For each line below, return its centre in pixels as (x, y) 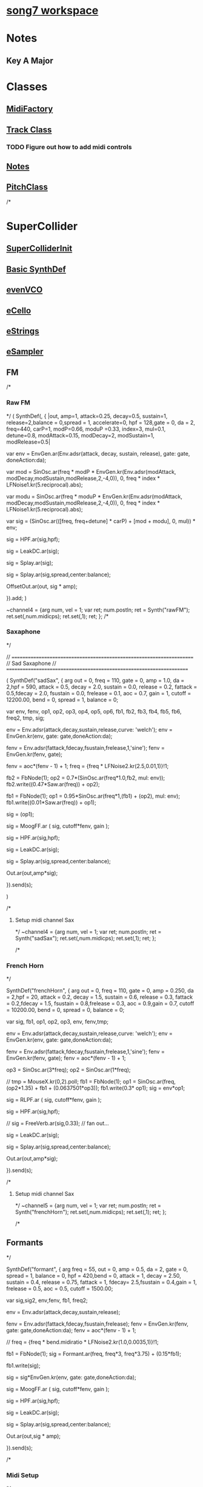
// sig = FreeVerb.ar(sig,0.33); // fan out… (58, 1124)
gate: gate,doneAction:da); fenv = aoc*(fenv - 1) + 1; (71, 1330)
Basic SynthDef (36, 269)
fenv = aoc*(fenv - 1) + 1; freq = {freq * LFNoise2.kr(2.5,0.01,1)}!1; (88, 766)
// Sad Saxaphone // (31, 663)
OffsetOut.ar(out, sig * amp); (42, 586)
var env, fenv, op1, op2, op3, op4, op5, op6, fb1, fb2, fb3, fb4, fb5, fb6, (94, 711)
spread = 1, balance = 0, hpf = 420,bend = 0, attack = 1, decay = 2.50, (94, 1275)
